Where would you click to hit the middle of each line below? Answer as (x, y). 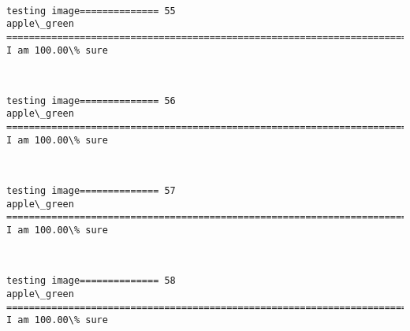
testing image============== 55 (91, 11)
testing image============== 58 (91, 281)
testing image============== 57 (91, 191)
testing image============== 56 (91, 100)
